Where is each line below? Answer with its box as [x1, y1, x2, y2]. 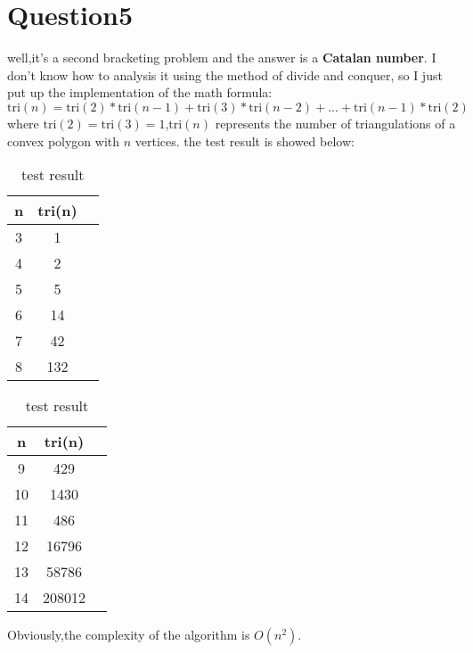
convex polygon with [7, 131, 120, 150]
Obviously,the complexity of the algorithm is [7, 625, 250, 644]
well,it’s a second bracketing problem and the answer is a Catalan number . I [7, 48, 436, 67]
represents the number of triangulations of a [215, 113, 456, 132]
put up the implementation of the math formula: [7, 83, 273, 102]
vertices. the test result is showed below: [135, 131, 355, 150]
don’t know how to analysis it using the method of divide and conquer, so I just [7, 65, 443, 84]
